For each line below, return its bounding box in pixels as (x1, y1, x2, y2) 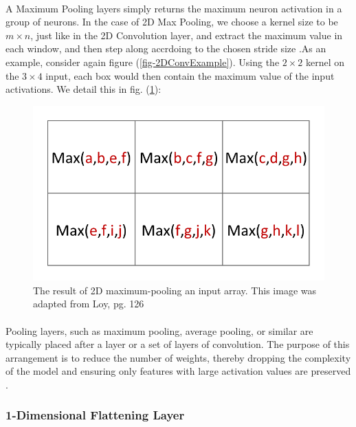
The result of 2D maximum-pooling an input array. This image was (33, 283, 316, 297)
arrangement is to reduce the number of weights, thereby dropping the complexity (5, 350, 351, 364)
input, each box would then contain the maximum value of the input (45, 68, 335, 83)
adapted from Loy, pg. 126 (33, 296, 144, 311)
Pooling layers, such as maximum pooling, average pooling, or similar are (5, 323, 313, 338)
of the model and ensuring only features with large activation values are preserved (5, 364, 351, 378)
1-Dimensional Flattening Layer (5, 406, 185, 424)
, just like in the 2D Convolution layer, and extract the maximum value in (30, 28, 343, 42)
